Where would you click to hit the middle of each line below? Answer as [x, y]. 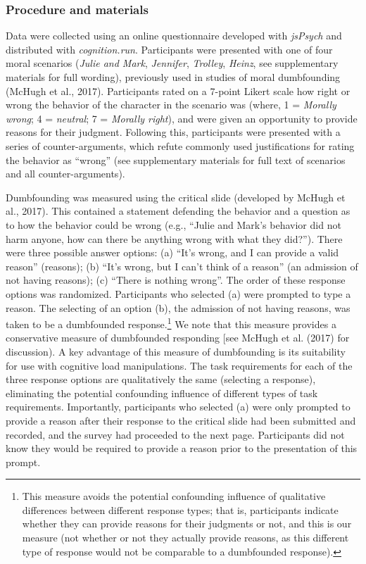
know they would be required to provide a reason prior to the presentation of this [182, 448]
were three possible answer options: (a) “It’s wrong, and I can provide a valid [172, 252]
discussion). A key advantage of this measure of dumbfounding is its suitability [176, 351]
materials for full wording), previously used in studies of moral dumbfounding [173, 77]
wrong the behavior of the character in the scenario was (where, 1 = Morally [171, 105]
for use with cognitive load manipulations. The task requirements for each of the [179, 365]
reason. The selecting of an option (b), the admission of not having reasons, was [178, 307]
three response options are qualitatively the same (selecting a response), [161, 379]
